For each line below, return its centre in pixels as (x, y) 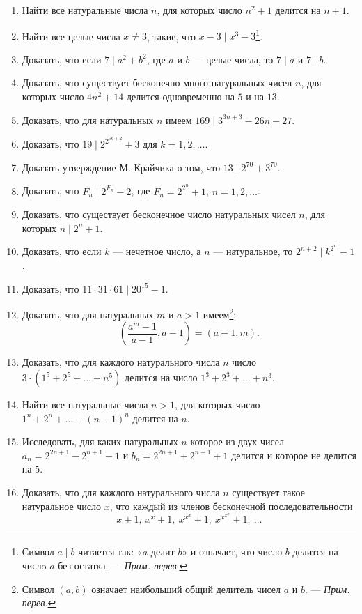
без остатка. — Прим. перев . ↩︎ (123, 565)
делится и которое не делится (294, 455)
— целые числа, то (233, 59)
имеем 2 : (220, 313)
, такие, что (171, 36)
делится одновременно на (180, 97)
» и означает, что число (232, 552)
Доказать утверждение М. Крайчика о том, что (121, 167)
